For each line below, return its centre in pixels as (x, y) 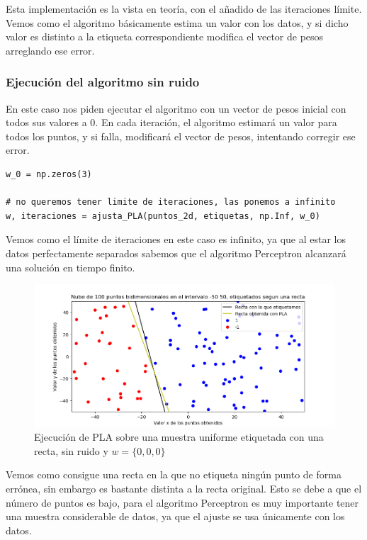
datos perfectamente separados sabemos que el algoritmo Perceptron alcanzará (176, 253)
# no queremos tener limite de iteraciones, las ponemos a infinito (171, 202)
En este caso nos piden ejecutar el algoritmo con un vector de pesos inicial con (176, 108)
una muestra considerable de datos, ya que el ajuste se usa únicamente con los (175, 516)
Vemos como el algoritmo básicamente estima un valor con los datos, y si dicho (177, 22)
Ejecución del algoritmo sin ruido (103, 82)
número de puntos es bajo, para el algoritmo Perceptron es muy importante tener (182, 502)
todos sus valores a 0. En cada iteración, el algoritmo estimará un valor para (171, 122)
